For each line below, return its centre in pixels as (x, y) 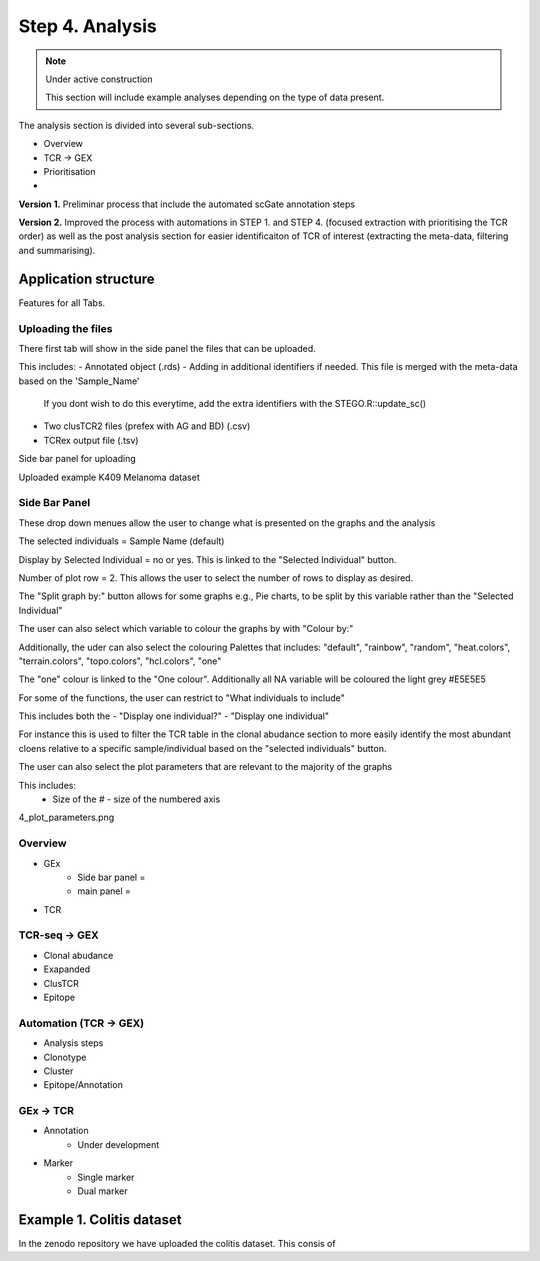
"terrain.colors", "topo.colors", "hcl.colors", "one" (120, 661)
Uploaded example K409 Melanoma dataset (109, 477)
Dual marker (102, 1191)
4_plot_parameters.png (66, 817)
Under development (118, 1144)
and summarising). (57, 250)
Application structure (86, 278)
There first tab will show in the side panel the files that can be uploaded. (167, 348)
